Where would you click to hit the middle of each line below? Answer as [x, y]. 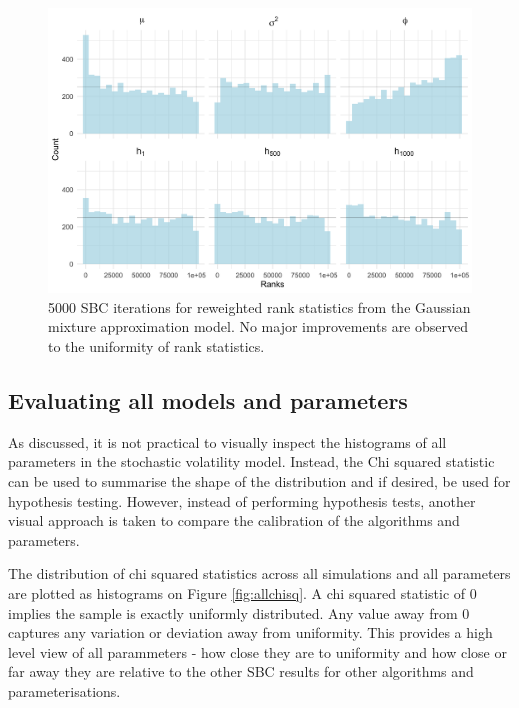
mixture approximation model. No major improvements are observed [258, 326]
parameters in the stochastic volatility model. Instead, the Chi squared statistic [251, 461]
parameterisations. [64, 690]
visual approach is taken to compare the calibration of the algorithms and [234, 520]
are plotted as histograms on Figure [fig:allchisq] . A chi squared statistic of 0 [242, 593]
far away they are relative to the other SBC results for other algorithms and [241, 671]
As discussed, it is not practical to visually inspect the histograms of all [227, 441]
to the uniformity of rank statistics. [156, 346]
